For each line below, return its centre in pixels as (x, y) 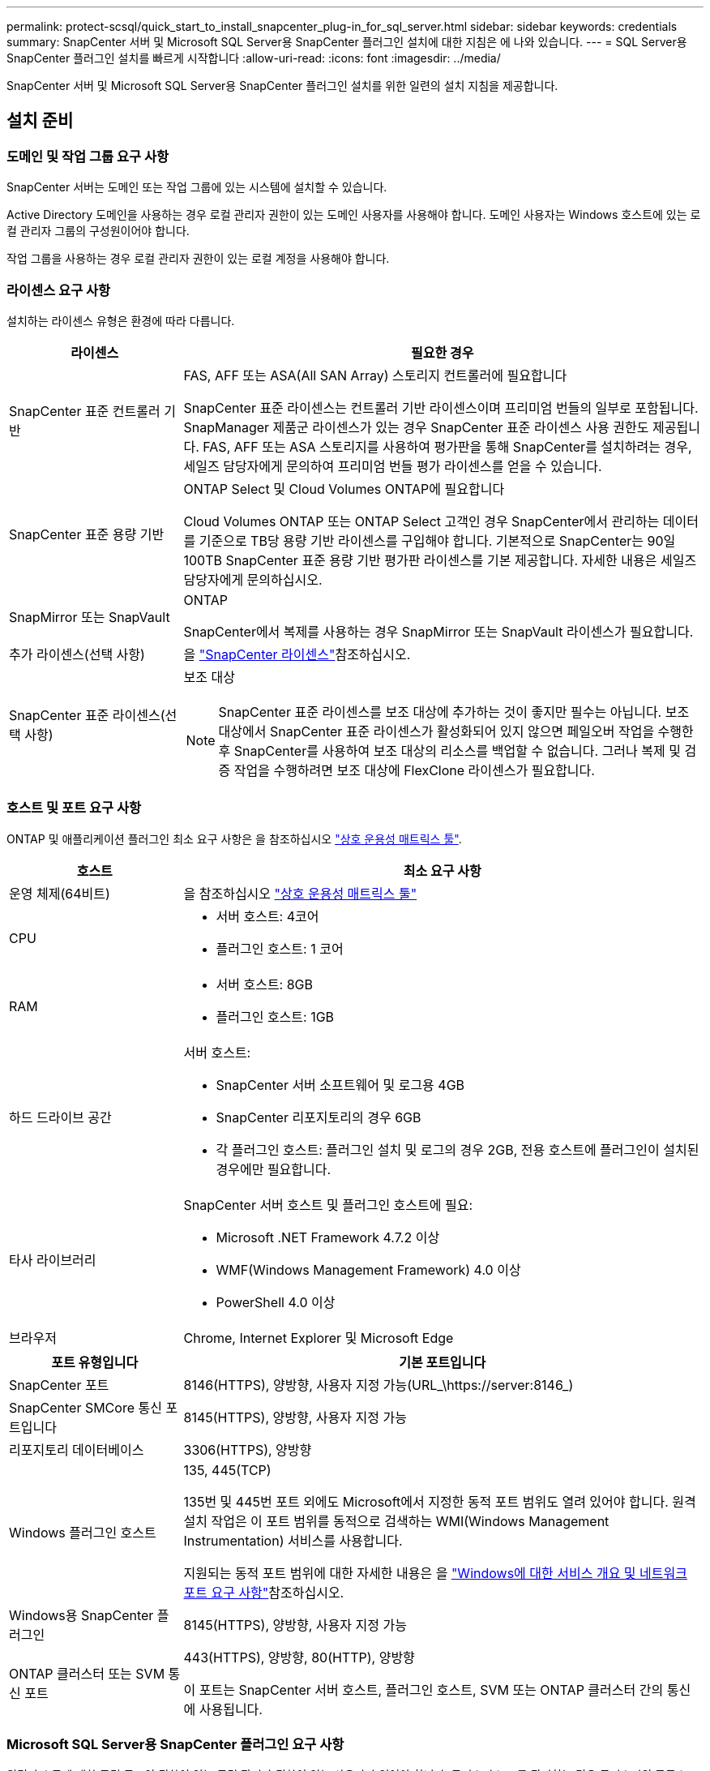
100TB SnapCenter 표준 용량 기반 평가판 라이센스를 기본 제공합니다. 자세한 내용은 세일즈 (440, 560)
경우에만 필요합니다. (274, 1169)
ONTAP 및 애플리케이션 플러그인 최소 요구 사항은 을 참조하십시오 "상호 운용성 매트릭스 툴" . (234, 838)
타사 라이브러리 (53, 1260)
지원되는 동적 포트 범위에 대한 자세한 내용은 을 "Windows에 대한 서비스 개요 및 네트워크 (435, 1573)
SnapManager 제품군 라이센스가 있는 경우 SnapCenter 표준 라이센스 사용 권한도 (416, 427)
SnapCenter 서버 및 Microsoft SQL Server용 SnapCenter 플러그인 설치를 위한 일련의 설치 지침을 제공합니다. (282, 86)
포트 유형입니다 (95, 1362)
